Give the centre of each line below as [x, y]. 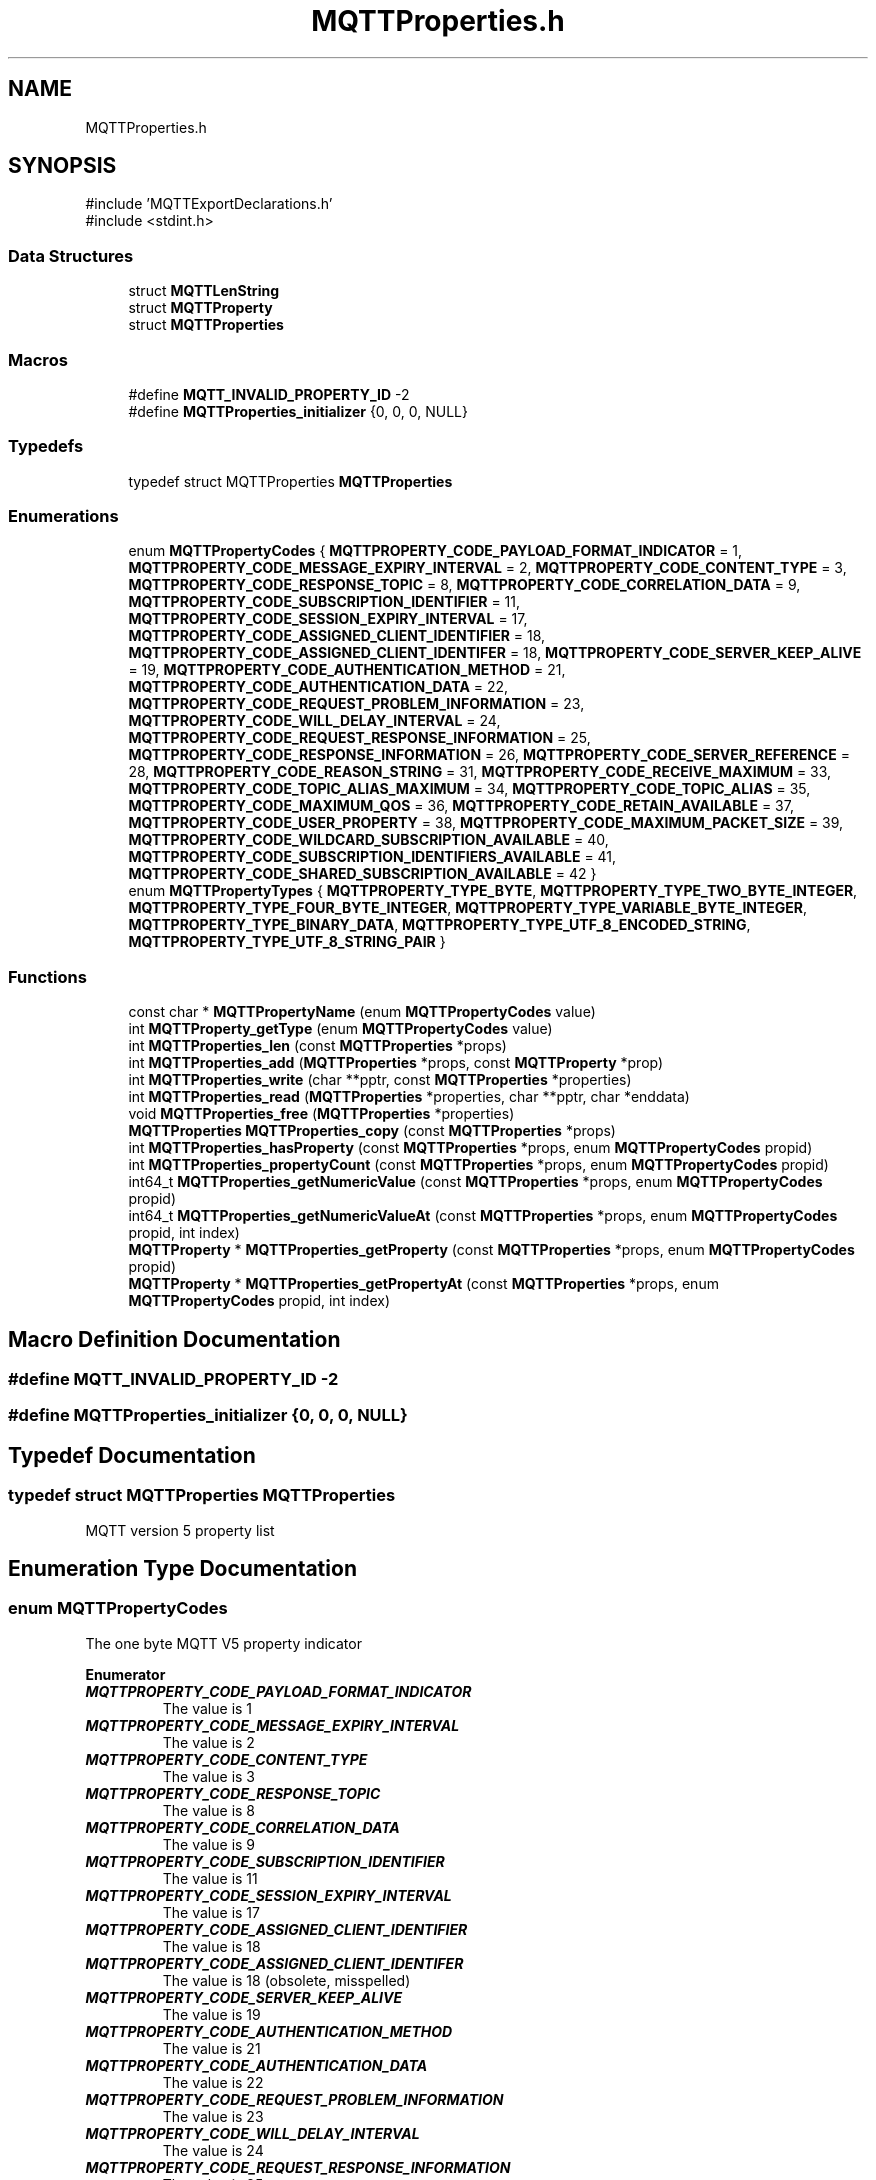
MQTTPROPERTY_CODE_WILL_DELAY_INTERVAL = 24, [314, 721]
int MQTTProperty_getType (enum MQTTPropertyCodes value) [340, 1029]
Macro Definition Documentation [174, 1339]
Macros [38, 359]
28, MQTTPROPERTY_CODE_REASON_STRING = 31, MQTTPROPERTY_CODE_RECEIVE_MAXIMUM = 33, [480, 772]
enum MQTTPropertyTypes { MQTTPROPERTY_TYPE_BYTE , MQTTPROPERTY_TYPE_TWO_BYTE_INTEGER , [493, 891]
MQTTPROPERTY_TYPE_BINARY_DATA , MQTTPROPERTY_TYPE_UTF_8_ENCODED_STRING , [439, 925]
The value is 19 [211, 2014]
